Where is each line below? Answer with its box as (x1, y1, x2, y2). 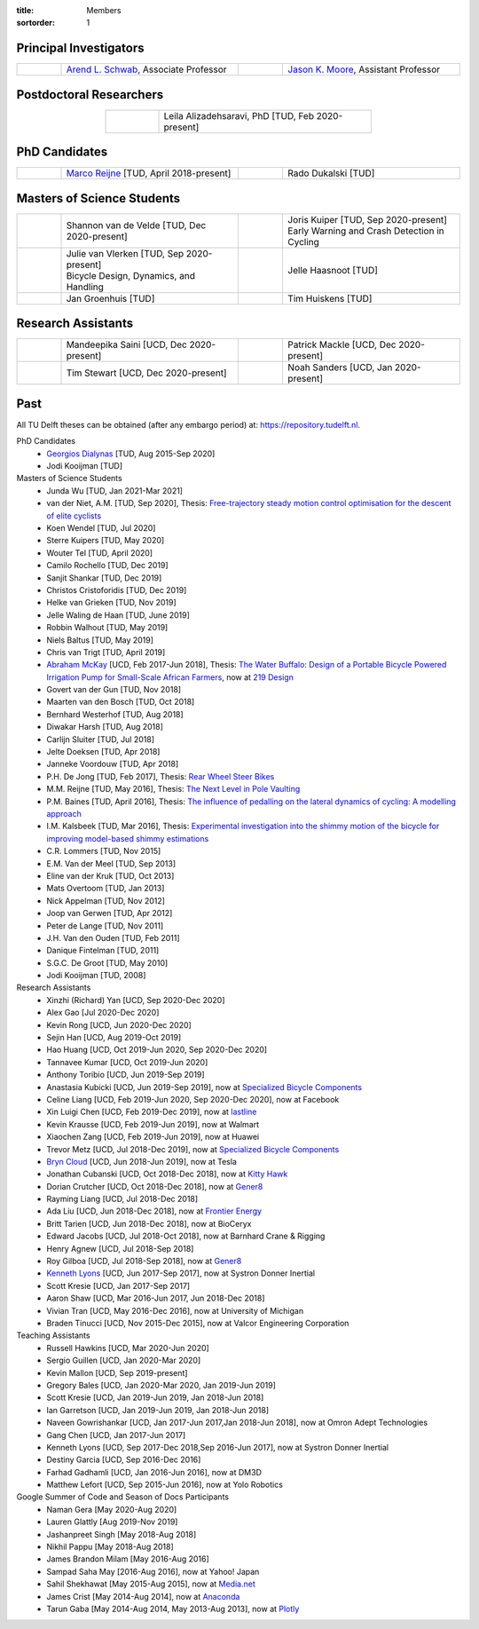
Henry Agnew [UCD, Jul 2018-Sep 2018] (46, 1243, 194, 1253)
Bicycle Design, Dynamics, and (66, 269, 195, 281)
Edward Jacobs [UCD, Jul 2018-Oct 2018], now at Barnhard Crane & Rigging (46, 1230, 326, 1242)
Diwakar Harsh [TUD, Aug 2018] (46, 722, 164, 732)
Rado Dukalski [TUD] (287, 167, 375, 179)
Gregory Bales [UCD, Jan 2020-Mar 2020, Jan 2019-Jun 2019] (46, 1380, 277, 1390)
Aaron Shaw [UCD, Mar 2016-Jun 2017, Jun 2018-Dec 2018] (46, 1293, 265, 1304)
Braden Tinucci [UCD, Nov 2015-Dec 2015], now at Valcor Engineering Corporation (46, 1318, 349, 1328)
